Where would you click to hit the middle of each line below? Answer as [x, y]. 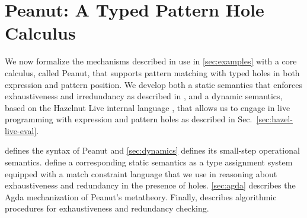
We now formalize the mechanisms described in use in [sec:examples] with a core [151, 61]
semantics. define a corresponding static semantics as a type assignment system [149, 162]
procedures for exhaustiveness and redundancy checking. [107, 208]
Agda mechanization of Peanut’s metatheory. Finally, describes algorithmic [141, 196]
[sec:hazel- [274, 119]
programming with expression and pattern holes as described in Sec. [129, 119]
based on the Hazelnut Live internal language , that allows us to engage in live [148, 107]
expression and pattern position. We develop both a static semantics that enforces [153, 84]
